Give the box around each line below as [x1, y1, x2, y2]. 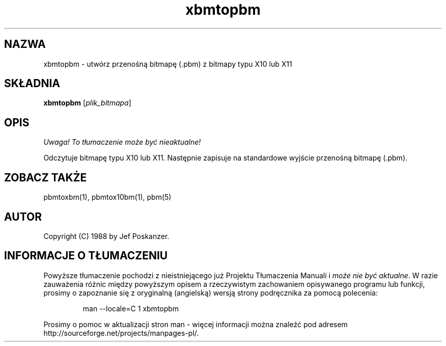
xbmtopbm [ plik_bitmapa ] [43, 98, 131, 108]
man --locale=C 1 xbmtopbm [82, 304, 179, 313]
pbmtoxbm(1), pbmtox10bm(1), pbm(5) [43, 193, 172, 202]
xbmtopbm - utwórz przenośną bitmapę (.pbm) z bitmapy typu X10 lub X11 [43, 59, 292, 68]
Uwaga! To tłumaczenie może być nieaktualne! [43, 138, 201, 147]
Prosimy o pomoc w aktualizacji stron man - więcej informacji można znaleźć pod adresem [43, 320, 348, 329]
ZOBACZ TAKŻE [4, 171, 87, 184]
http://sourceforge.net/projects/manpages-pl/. [43, 328, 199, 337]
